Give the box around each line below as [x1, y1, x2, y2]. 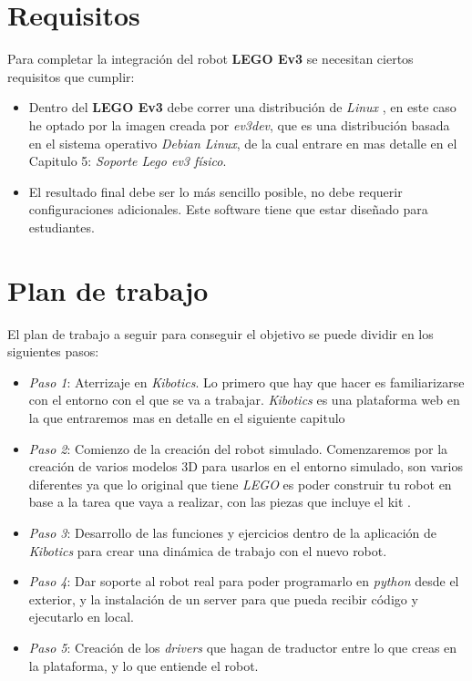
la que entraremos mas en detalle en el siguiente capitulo [28, 408, 345, 427]
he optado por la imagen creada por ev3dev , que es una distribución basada [28, 115, 450, 134]
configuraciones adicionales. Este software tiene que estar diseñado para [28, 200, 428, 219]
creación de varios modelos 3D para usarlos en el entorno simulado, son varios [28, 457, 463, 476]
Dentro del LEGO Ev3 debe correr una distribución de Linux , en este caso [28, 98, 457, 117]
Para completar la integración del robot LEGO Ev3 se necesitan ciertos [7, 49, 414, 68]
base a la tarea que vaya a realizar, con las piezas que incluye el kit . [28, 492, 411, 511]
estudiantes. [28, 217, 95, 236]
